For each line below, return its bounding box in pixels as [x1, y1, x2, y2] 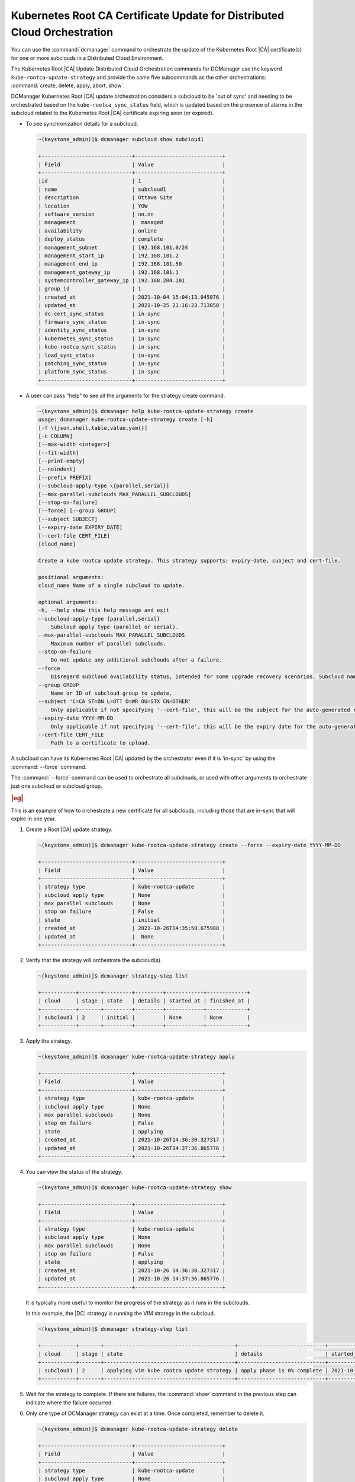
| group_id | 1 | [38, 285, 226, 292]
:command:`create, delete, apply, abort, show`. [11, 82, 125, 89]
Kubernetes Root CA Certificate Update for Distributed [11, 9, 285, 22]
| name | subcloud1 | [38, 186, 226, 193]
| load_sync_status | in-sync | [38, 352, 226, 359]
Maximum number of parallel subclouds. [50, 640, 167, 647]
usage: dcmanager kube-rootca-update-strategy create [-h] [38, 416, 213, 423]
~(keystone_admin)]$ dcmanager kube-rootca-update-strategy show [38, 1184, 232, 1191]
